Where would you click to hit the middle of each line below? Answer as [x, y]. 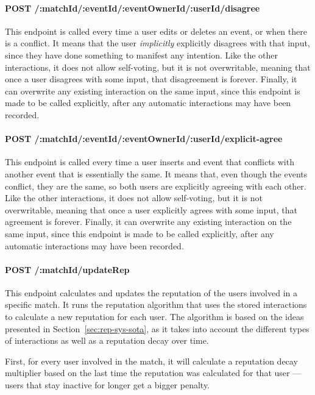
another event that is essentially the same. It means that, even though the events [156, 173]
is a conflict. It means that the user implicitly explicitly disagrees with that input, [157, 43]
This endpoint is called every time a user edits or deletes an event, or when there [156, 31]
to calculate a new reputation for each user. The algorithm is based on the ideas [154, 317]
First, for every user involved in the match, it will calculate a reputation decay [151, 361]
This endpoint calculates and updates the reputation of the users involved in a [151, 292]
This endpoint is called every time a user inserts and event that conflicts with [150, 162]
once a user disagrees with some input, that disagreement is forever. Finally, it [151, 79]
